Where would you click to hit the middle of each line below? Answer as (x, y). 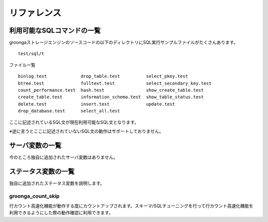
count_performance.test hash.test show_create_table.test (111, 90)
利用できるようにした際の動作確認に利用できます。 (61, 213)
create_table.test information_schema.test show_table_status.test (111, 97)
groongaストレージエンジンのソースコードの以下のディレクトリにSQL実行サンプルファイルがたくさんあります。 (124, 43)
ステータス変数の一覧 (42, 171)
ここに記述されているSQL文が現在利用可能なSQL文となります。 (74, 122)
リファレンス (35, 13)
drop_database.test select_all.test (69, 111)
